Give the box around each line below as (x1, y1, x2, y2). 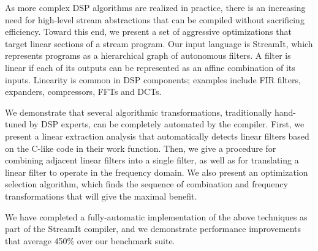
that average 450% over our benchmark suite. (5, 234, 175, 247)
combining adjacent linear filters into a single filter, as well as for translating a (5, 154, 299, 167)
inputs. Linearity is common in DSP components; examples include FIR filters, (5, 73, 301, 86)
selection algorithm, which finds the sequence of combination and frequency (5, 178, 288, 190)
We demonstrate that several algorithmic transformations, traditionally (5, 105, 272, 118)
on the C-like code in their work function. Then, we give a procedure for (5, 141, 276, 154)
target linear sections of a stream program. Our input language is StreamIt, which (5, 37, 313, 50)
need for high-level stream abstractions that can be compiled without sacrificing (5, 13, 305, 26)
